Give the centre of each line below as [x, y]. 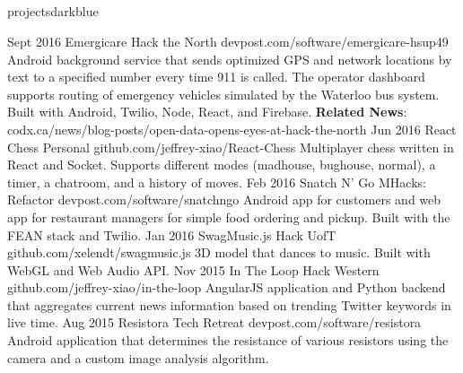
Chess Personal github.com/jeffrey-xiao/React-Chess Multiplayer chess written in [231, 147]
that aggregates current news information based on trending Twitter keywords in [229, 304]
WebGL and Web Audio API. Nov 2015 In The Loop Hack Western [193, 269]
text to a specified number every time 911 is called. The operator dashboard [216, 77]
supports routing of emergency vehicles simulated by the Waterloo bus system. [223, 94]
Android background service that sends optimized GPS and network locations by [230, 59]
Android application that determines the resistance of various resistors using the [228, 340]
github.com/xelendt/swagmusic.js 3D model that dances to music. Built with [219, 252]
